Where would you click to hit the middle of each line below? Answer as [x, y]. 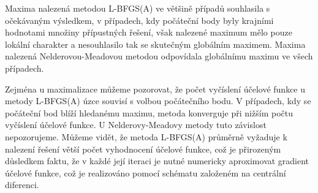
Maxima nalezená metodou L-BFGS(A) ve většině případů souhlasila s [138, 8]
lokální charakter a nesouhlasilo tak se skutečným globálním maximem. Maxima [155, 44]
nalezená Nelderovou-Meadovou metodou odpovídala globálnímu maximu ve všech [159, 56]
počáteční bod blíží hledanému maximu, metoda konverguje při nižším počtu [149, 112]
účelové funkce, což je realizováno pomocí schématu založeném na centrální [146, 172]
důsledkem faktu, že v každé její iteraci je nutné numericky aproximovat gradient [157, 161]
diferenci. [22, 185]
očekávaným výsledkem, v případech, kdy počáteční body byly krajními [139, 20]
